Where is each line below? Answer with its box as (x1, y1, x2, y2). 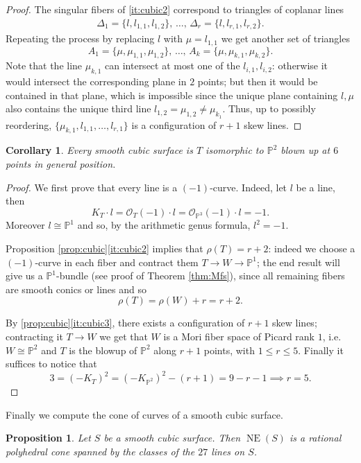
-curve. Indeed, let (210, 180, 287, 194)
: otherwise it (271, 58, 328, 73)
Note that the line (6, 58, 83, 73)
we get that (99, 329, 148, 343)
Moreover (6, 218, 45, 232)
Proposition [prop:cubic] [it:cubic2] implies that (6, 241, 203, 256)
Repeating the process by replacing (6, 31, 155, 46)
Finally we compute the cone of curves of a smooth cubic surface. (6, 407, 283, 421)
